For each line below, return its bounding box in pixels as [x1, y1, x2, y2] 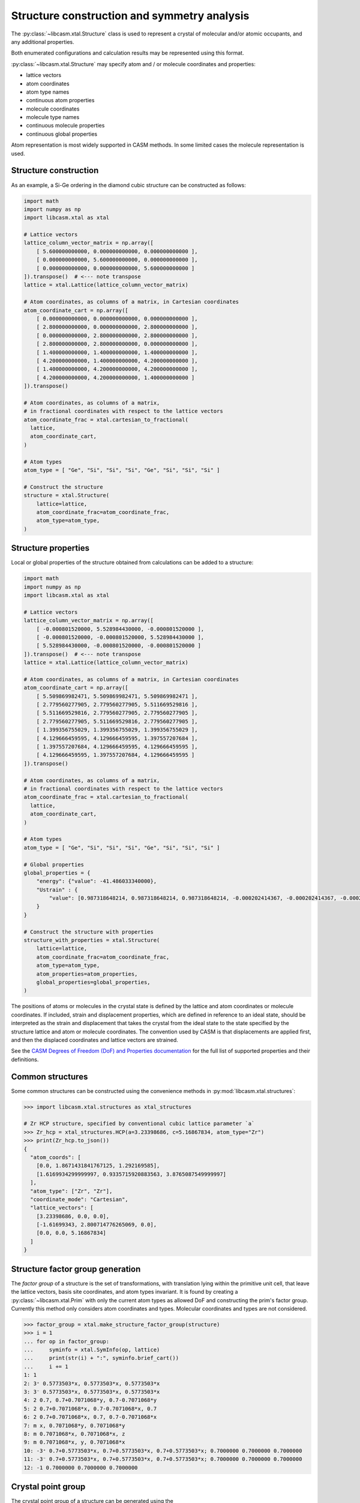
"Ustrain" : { [36, 886, 78, 893]
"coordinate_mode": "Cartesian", [30, 1196, 128, 1202]
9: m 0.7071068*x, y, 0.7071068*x [23, 1439, 125, 1446]
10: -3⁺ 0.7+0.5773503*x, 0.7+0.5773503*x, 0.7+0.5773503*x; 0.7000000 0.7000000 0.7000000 [23, 1447, 302, 1454]
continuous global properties [26, 130, 98, 138]
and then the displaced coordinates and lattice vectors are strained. [11, 1036, 178, 1043]
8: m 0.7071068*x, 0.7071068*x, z [23, 1430, 125, 1437]
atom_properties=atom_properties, [36, 970, 138, 977]
